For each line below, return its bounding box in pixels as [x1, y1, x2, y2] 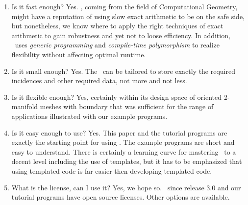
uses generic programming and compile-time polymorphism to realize [15, 40, 220, 50]
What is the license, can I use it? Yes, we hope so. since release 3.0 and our [11, 182, 241, 192]
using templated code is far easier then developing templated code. [11, 165, 212, 176]
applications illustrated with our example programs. [11, 111, 168, 121]
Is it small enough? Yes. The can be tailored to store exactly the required [11, 66, 235, 76]
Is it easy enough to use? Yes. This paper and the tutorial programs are [11, 127, 227, 137]
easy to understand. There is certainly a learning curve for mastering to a [11, 146, 236, 157]
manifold [11, 101, 38, 112]
